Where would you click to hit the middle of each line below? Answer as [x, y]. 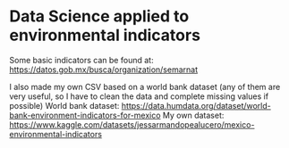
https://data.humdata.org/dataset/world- [196, 105]
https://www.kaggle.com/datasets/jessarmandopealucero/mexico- [132, 124]
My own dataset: [193, 115]
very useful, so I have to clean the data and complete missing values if [139, 96]
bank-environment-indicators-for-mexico [85, 115]
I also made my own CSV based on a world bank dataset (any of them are [145, 86]
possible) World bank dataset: [64, 105]
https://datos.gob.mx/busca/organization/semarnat [104, 70]
